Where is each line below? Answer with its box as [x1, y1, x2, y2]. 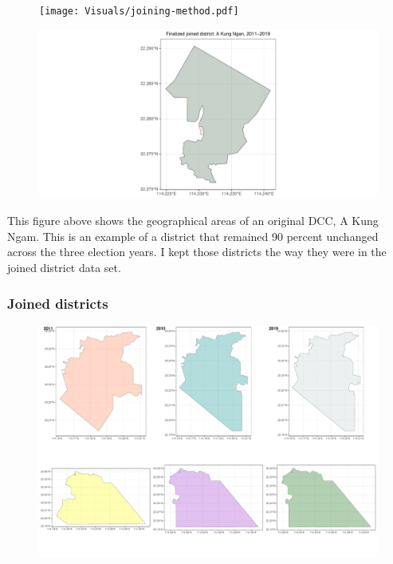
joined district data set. [7, 259, 121, 276]
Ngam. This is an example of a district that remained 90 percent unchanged [7, 227, 379, 244]
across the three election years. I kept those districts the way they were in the [7, 243, 387, 260]
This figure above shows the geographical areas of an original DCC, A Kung [7, 212, 379, 229]
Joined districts [7, 293, 108, 313]
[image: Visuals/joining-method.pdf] [39, 6, 239, 17]
